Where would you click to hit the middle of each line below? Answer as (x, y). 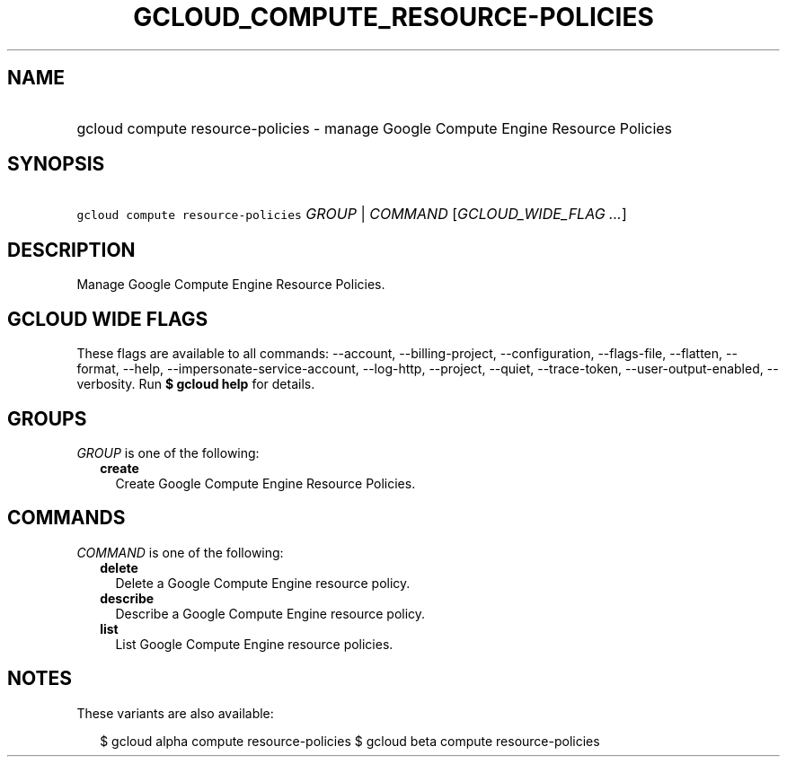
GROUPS (47, 418)
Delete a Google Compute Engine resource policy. (263, 583)
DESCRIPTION (71, 250)
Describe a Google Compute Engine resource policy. (270, 613)
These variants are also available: (175, 713)
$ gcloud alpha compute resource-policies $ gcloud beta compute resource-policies (350, 741)
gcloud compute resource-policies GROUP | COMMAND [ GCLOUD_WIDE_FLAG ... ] (352, 214)
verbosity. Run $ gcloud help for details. (196, 384)
